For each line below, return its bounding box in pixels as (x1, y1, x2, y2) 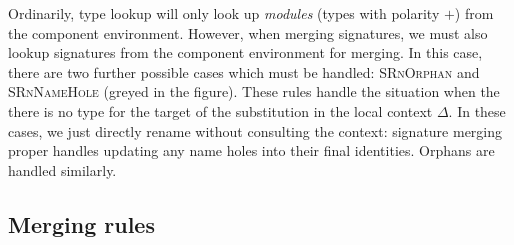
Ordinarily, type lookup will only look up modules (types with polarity (8, 3, 440, 23)
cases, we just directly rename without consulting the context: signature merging (8, 120, 503, 141)
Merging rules (8, 208, 155, 239)
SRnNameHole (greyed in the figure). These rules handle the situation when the (8, 81, 500, 102)
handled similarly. (8, 159, 117, 180)
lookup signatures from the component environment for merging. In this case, (8, 42, 483, 63)
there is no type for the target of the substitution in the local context (8, 100, 433, 121)
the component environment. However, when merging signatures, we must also (8, 22, 488, 43)
